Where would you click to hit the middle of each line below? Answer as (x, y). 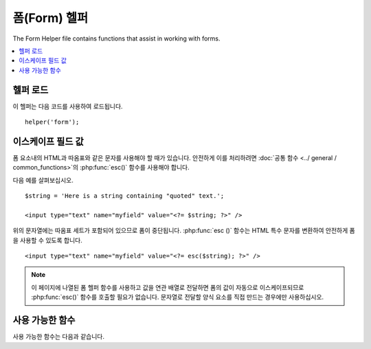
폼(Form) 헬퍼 (50, 18)
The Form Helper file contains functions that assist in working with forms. (116, 38)
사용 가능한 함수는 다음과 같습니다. (58, 337)
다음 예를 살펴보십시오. (43, 180)
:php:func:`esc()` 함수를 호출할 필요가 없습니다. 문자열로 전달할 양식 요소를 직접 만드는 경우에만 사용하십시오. (178, 297)
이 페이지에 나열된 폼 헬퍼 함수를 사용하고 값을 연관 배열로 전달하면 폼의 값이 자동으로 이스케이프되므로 (168, 287)
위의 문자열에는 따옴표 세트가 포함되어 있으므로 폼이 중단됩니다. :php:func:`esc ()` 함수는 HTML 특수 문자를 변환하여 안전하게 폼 (184, 231)
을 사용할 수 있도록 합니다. (47, 240)
